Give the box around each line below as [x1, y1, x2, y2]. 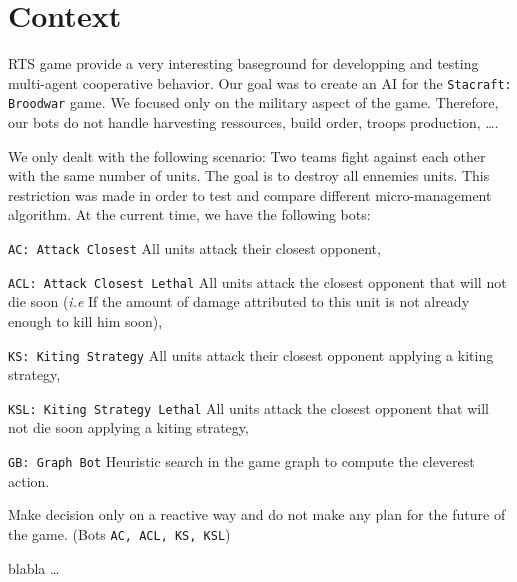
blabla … [8, 557, 60, 578]
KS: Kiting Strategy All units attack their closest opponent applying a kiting [8, 344, 494, 365]
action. [8, 470, 50, 491]
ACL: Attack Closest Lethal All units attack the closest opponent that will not [8, 271, 507, 292]
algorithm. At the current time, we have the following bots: [8, 204, 371, 225]
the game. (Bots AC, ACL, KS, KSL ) [8, 523, 231, 544]
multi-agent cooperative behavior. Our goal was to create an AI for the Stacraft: [8, 72, 512, 93]
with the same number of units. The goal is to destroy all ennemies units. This [8, 165, 490, 186]
